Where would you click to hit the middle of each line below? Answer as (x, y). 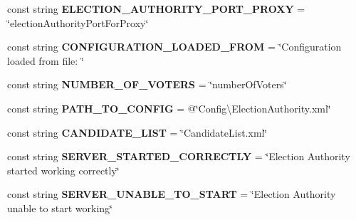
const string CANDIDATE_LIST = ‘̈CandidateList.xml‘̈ (137, 132)
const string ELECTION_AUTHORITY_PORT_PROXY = (156, 9)
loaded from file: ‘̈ (46, 60)
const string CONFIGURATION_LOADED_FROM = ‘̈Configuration (174, 47)
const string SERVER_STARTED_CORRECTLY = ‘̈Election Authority (179, 156)
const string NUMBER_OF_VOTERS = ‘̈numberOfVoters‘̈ (147, 84)
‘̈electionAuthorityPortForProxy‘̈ (78, 22)
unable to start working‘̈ (60, 208)
